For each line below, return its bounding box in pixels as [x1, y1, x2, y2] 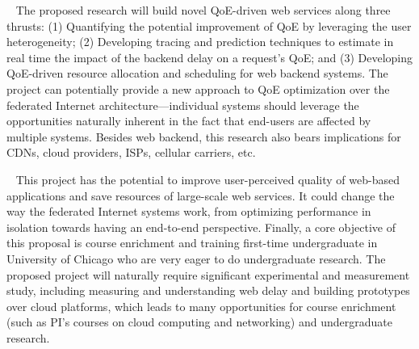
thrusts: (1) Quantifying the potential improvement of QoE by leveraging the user [6, 17, 412, 34]
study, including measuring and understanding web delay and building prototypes [6, 282, 410, 299]
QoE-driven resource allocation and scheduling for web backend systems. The [6, 65, 388, 82]
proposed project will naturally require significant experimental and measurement [6, 266, 410, 283]
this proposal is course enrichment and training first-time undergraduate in [6, 234, 378, 251]
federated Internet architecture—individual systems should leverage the [6, 96, 359, 113]
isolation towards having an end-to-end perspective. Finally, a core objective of [6, 218, 396, 235]
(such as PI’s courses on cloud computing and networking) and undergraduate [6, 313, 392, 330]
